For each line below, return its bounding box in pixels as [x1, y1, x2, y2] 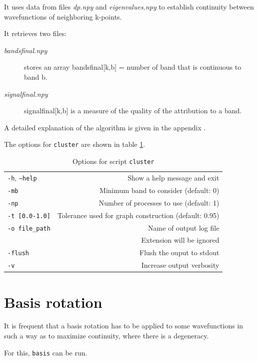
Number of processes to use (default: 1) [98, 197, 219, 208]
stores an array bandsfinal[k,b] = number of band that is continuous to [24, 62, 241, 72]
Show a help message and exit [127, 172, 219, 183]
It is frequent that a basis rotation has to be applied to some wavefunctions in [4, 320, 243, 331]
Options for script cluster [72, 156, 154, 166]
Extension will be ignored [141, 235, 219, 245]
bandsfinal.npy [4, 45, 47, 55]
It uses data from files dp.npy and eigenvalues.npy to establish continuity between [4, 2, 254, 12]
